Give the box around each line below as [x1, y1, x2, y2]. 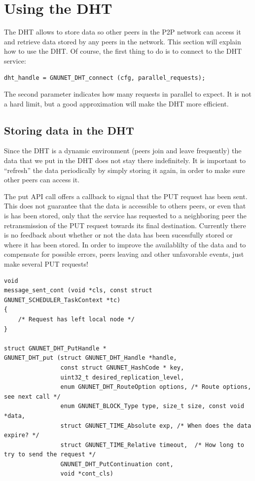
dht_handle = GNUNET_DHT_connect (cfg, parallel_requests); [4, 74, 206, 81]
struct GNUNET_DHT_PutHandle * [4, 344, 107, 352]
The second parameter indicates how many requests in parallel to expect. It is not [4, 89, 252, 99]
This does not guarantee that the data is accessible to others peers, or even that [4, 201, 246, 211]
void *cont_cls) [60, 470, 113, 478]
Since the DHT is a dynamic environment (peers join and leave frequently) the [4, 145, 242, 156]
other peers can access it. [4, 174, 80, 185]
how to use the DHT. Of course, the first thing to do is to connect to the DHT [4, 46, 242, 56]
